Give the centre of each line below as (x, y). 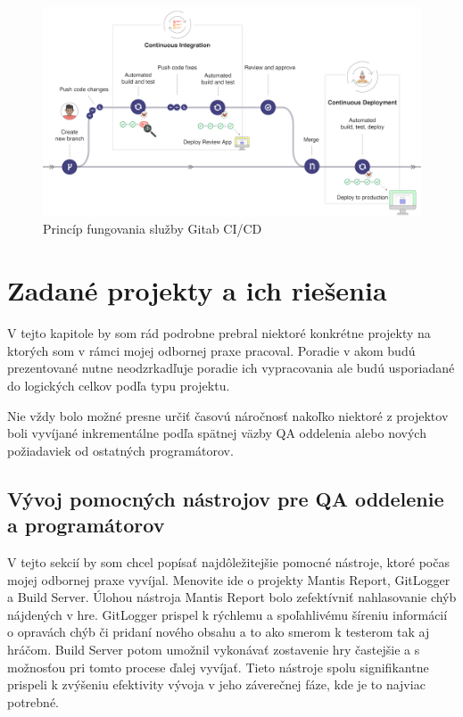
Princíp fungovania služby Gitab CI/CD (153, 229)
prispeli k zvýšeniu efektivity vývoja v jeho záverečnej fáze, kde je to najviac (216, 684)
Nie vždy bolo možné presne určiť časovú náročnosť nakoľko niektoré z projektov (228, 415)
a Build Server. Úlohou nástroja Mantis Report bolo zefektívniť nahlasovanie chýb (232, 597)
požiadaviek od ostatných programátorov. (120, 450)
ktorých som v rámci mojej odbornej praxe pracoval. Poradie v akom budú (211, 350)
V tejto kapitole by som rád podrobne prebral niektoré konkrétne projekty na (219, 333)
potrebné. (33, 701)
